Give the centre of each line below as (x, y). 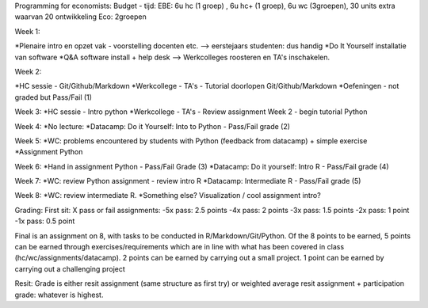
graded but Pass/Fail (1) (53, 97)
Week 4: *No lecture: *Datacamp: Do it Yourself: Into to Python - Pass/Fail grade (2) (153, 126)
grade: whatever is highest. (59, 295)
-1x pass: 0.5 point (45, 221)
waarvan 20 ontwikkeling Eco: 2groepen (80, 17)
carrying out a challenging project (70, 268)
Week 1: (27, 31)
